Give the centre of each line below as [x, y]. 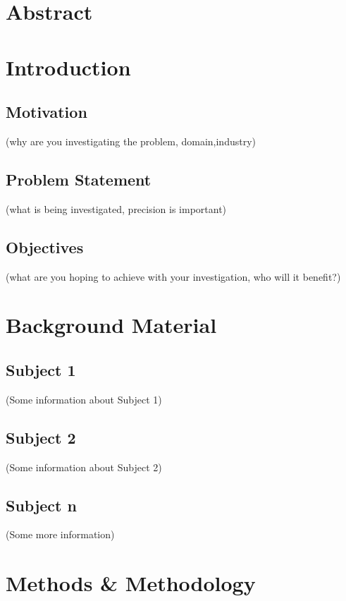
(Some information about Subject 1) [84, 399]
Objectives [45, 247]
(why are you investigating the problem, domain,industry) [131, 141]
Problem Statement [79, 179]
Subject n [41, 505]
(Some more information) [60, 534]
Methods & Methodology [131, 583]
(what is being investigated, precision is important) [116, 208]
